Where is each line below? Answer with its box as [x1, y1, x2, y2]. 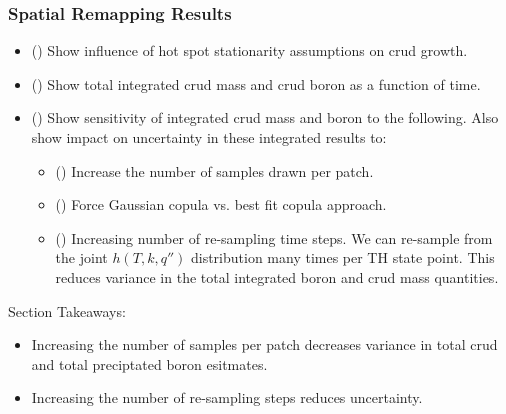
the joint [55, 247, 108, 268]
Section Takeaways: [8, 300, 126, 321]
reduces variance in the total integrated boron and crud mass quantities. [55, 266, 499, 287]
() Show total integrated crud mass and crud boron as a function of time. [31, 73, 481, 94]
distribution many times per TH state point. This [190, 247, 495, 268]
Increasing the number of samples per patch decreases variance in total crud [31, 334, 498, 355]
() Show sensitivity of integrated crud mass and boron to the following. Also [31, 107, 499, 128]
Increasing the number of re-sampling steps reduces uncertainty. [31, 387, 423, 408]
